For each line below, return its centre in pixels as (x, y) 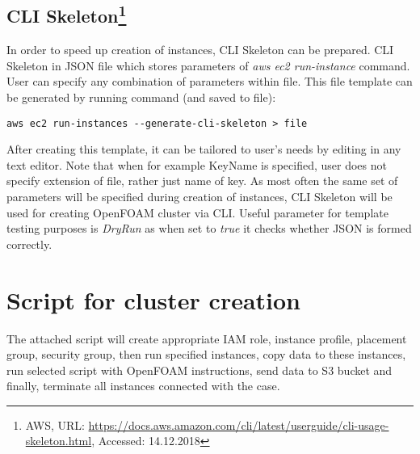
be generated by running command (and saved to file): (141, 97)
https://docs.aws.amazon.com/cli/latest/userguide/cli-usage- (239, 425)
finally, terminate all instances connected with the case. (143, 386)
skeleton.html (59, 441)
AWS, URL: (55, 425)
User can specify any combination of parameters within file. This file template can (210, 81)
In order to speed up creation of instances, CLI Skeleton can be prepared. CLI (200, 50)
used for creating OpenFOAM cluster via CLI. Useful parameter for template (197, 212)
